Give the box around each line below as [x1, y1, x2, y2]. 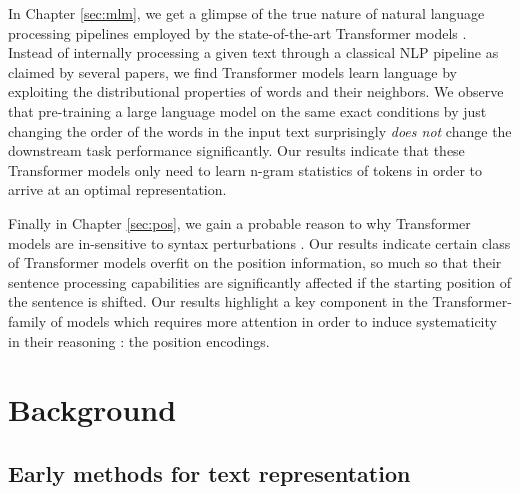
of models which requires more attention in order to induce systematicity [50, 310, 497, 331]
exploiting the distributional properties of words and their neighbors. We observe [8, 81, 504, 102]
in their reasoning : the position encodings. [8, 330, 270, 351]
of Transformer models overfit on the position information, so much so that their [8, 252, 502, 273]
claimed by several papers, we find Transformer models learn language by [8, 61, 457, 82]
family [8, 310, 47, 331]
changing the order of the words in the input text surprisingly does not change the [8, 120, 512, 141]
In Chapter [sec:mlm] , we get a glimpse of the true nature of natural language [8, 3, 485, 23]
